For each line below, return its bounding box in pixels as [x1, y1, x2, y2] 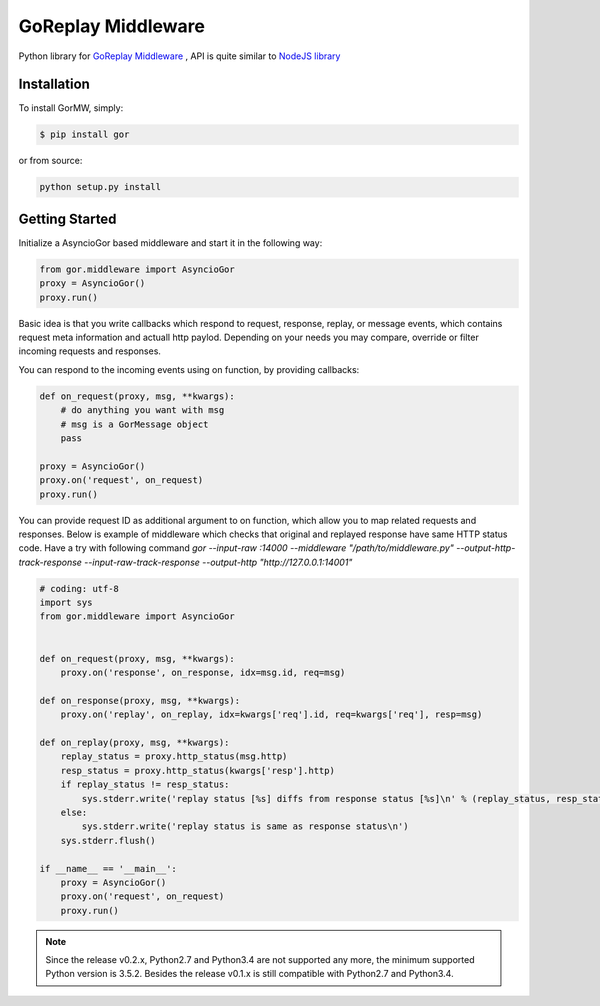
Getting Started [18, 210, 117, 227]
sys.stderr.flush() [60, 835, 157, 846]
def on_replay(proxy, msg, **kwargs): [39, 736, 230, 748]
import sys [39, 597, 93, 609]
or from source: [18, 155, 83, 167]
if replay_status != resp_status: [60, 779, 230, 790]
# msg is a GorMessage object [60, 418, 209, 430]
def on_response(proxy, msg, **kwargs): [39, 695, 240, 706]
